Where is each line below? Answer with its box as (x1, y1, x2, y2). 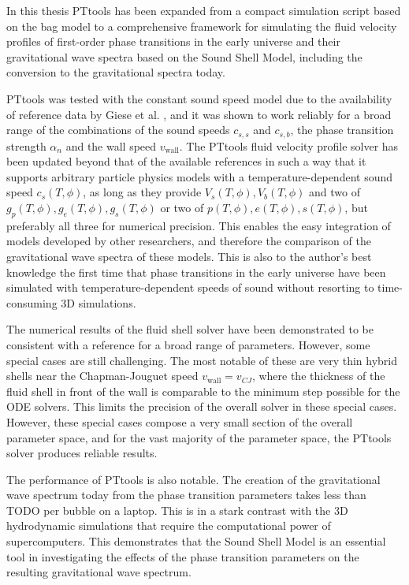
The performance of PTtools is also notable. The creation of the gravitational (6, 471, 381, 487)
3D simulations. (61, 294, 136, 311)
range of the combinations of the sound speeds (6, 121, 230, 138)
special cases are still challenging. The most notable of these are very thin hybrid (6, 352, 398, 368)
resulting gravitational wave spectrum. (6, 564, 191, 580)
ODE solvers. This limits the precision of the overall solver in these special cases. (6, 398, 397, 415)
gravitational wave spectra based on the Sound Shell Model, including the (6, 48, 363, 65)
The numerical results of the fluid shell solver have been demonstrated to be (6, 321, 374, 337)
